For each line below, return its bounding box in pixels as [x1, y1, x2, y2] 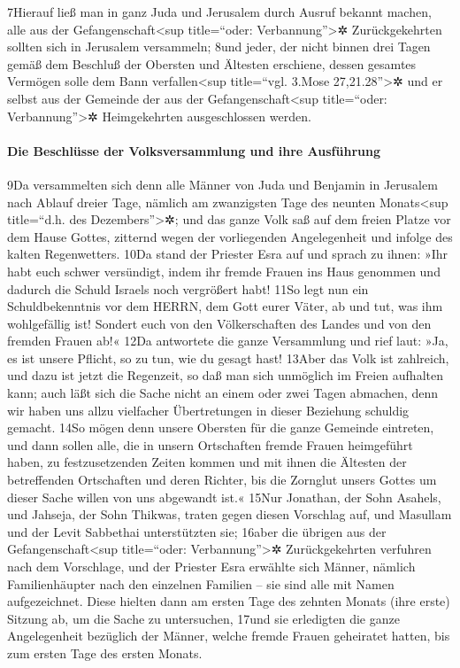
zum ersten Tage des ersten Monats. [7, 643, 203, 662]
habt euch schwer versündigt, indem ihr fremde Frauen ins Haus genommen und [7, 261, 441, 280]
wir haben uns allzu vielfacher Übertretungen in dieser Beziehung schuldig [7, 400, 410, 419]
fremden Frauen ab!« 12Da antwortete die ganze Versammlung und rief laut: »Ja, [7, 331, 448, 350]
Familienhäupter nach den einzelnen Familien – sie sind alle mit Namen [7, 574, 395, 593]
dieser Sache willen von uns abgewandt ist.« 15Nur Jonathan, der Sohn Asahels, [7, 487, 441, 506]
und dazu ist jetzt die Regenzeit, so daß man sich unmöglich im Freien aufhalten [7, 366, 443, 384]
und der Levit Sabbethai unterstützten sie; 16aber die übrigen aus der [7, 522, 387, 540]
